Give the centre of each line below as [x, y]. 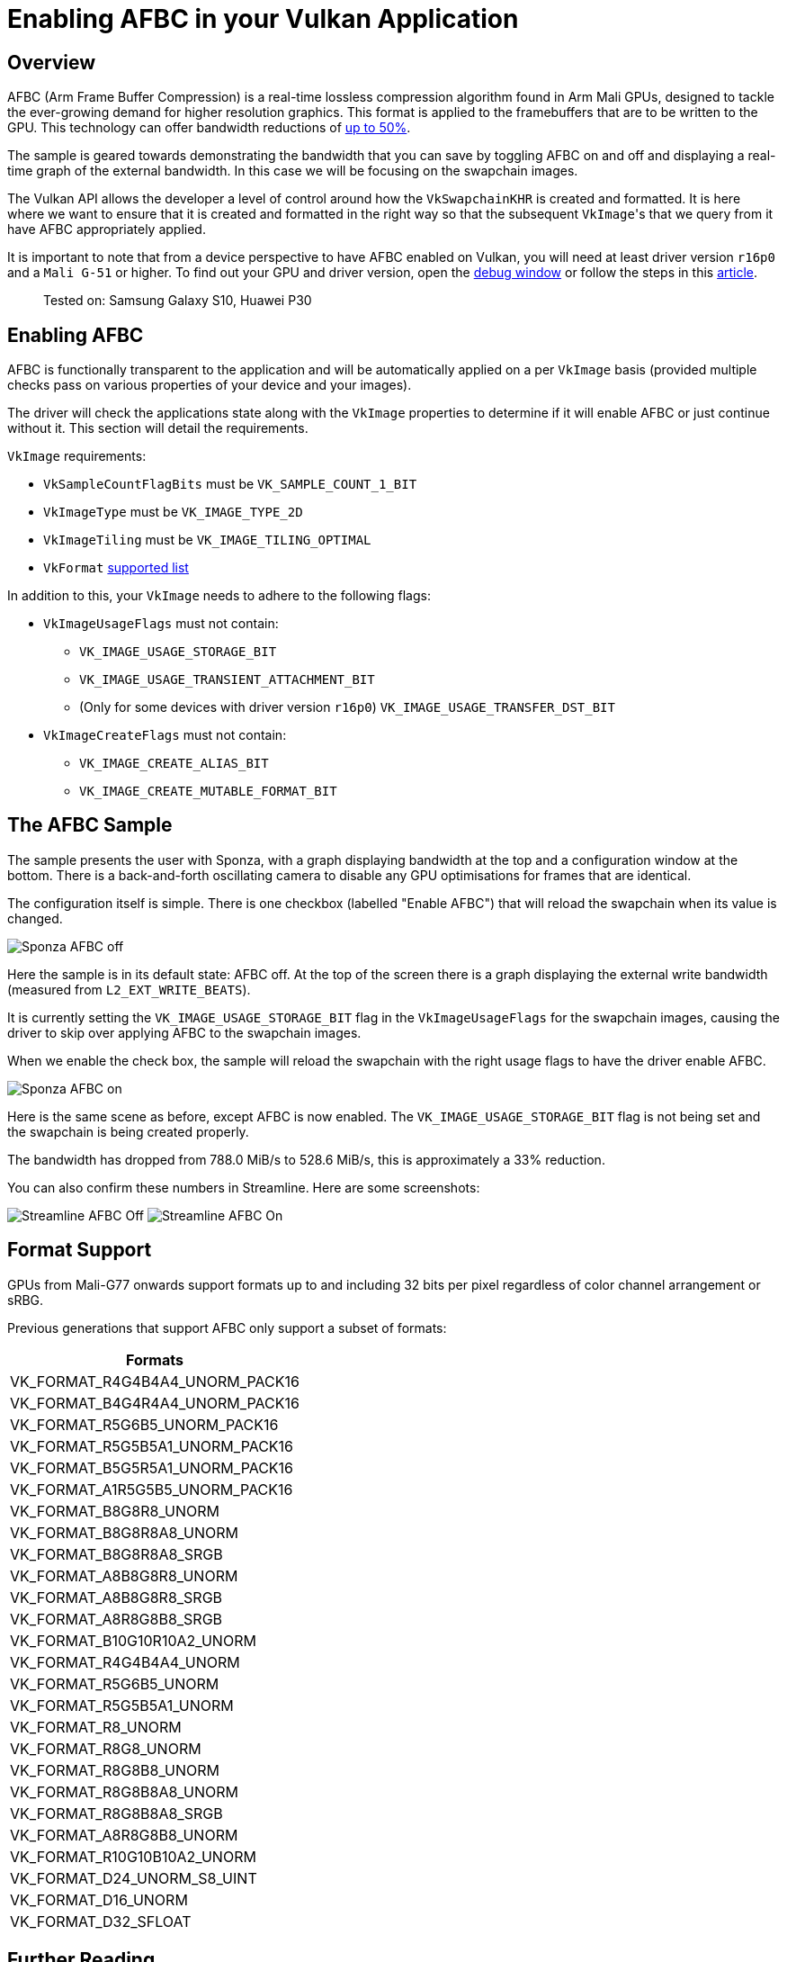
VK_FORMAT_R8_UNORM [96, 1727]
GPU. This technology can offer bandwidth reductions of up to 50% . [209, 128]
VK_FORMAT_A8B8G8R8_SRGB [116, 1597]
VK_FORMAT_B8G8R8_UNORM [115, 1511]
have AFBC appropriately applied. [107, 229]
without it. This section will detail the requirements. [158, 428]
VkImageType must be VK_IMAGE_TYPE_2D [173, 512]
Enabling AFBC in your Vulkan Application [263, 19]
